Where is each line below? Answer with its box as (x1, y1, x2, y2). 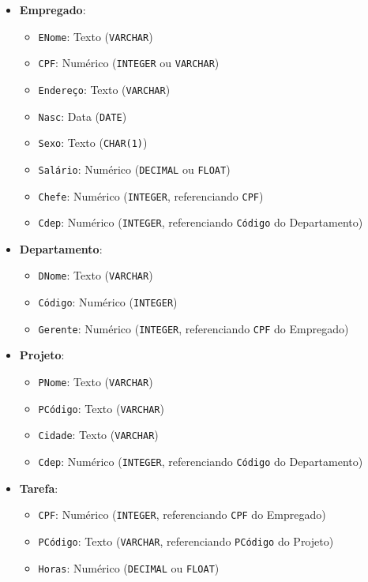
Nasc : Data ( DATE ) (38, 107, 127, 124)
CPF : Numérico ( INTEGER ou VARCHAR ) (38, 54, 220, 71)
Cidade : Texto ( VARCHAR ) (38, 426, 159, 443)
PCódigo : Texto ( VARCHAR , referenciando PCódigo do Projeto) (38, 532, 334, 549)
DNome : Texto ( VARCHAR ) (38, 267, 153, 283)
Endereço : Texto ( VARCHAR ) (38, 81, 171, 97)
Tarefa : (19, 479, 58, 496)
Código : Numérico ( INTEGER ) (38, 294, 178, 310)
